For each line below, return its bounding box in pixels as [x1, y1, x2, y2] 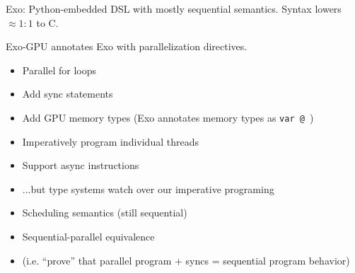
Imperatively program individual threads [22, 134, 199, 149]
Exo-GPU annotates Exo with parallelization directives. [6, 39, 248, 54]
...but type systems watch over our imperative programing [22, 181, 274, 196]
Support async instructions [22, 158, 139, 173]
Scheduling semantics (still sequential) [22, 205, 187, 220]
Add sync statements [22, 86, 113, 101]
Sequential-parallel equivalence [22, 229, 155, 243]
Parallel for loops [22, 62, 96, 77]
